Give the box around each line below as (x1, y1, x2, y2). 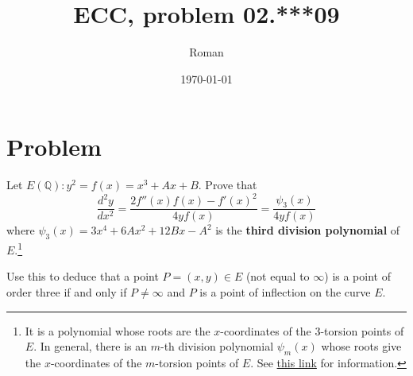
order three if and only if (6, 284, 127, 300)
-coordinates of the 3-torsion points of (220, 322, 404, 339)
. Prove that (198, 176, 257, 193)
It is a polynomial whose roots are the (25, 322, 210, 339)
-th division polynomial (160, 338, 274, 355)
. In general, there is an (33, 338, 148, 355)
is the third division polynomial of (215, 222, 400, 238)
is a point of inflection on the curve (199, 284, 371, 300)
